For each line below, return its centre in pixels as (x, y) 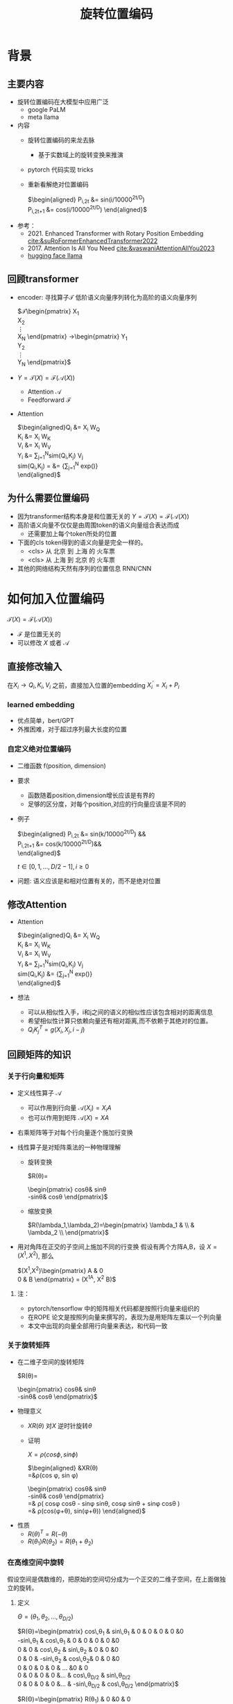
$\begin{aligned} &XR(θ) (63, 1468)
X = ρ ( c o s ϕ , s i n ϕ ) (53, 1454)
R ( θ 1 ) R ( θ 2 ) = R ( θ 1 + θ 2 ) (60, 1542)
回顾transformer (43, 279)
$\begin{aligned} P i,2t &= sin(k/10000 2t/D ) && (81, 834)
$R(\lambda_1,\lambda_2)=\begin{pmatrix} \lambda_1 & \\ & (111, 1225)
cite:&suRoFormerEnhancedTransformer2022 (93, 241)
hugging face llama (55, 255)
